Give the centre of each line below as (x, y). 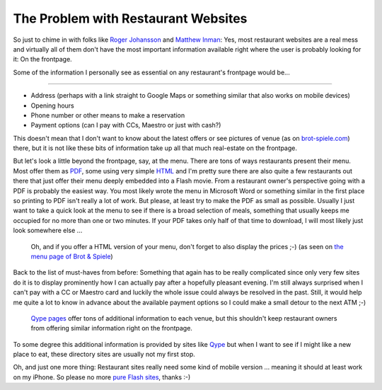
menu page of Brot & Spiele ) (72, 256)
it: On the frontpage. (42, 59)
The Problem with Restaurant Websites (130, 18)
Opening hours (52, 105)
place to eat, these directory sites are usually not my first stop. (104, 355)
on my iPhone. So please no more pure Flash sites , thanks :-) (102, 377)
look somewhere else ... (48, 231)
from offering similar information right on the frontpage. (111, 328)
